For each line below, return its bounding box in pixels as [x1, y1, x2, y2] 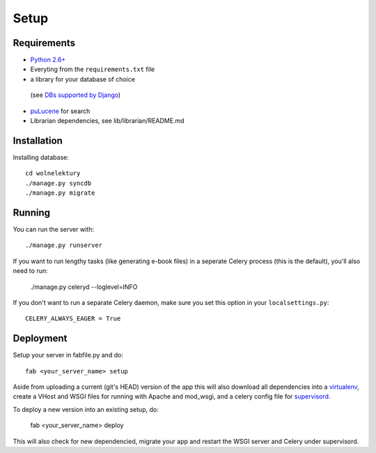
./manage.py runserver [25, 242, 103, 249]
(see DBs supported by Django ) [30, 91, 121, 99]
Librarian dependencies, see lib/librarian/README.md [30, 117, 185, 125]
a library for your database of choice [30, 75, 136, 83]
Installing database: [13, 153, 69, 161]
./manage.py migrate [25, 189, 95, 197]
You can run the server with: [13, 225, 94, 233]
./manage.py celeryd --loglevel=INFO [30, 283, 138, 291]
